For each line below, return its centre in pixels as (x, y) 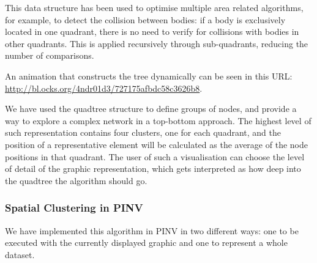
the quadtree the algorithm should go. (76, 180)
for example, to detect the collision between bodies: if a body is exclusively (145, 19)
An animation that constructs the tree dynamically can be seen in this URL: (149, 76)
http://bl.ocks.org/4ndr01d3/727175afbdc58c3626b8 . (104, 88)
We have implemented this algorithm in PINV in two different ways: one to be (152, 230)
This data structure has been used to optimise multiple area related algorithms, (154, 7)
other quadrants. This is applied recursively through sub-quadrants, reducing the (157, 43)
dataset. (20, 254)
